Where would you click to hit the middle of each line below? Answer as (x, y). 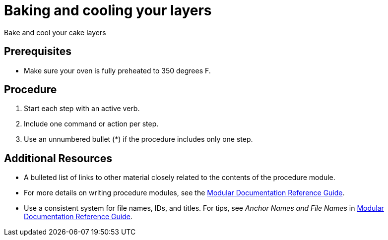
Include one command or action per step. (91, 124)
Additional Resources (58, 158)
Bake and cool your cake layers (55, 32)
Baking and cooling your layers (108, 10)
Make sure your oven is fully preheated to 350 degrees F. (117, 70)
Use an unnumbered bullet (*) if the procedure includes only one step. (138, 139)
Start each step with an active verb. (82, 109)
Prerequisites (38, 52)
